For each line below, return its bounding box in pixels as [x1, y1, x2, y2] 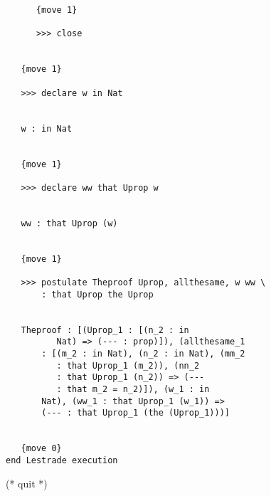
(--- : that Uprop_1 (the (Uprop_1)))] [41, 408, 230, 418]
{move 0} [21, 443, 62, 454]
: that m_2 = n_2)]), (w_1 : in [56, 384, 210, 394]
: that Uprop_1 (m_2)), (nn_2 [56, 360, 200, 371]
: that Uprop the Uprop [41, 289, 154, 300]
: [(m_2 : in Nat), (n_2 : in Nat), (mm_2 [41, 349, 245, 359]
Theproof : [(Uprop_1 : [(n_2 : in [21, 324, 189, 335]
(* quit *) [6, 475, 48, 490]
